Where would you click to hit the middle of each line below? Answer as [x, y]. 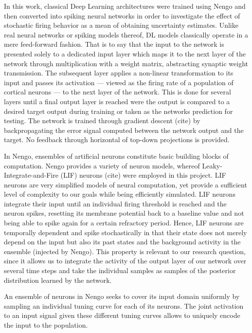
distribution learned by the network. [58, 280]
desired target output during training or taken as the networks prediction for [118, 111]
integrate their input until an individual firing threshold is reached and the [115, 203]
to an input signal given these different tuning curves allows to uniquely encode [122, 315]
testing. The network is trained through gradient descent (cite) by [102, 120]
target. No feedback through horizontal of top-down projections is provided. [117, 139]
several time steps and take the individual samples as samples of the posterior [120, 270]
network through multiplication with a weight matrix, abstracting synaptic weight [126, 63]
